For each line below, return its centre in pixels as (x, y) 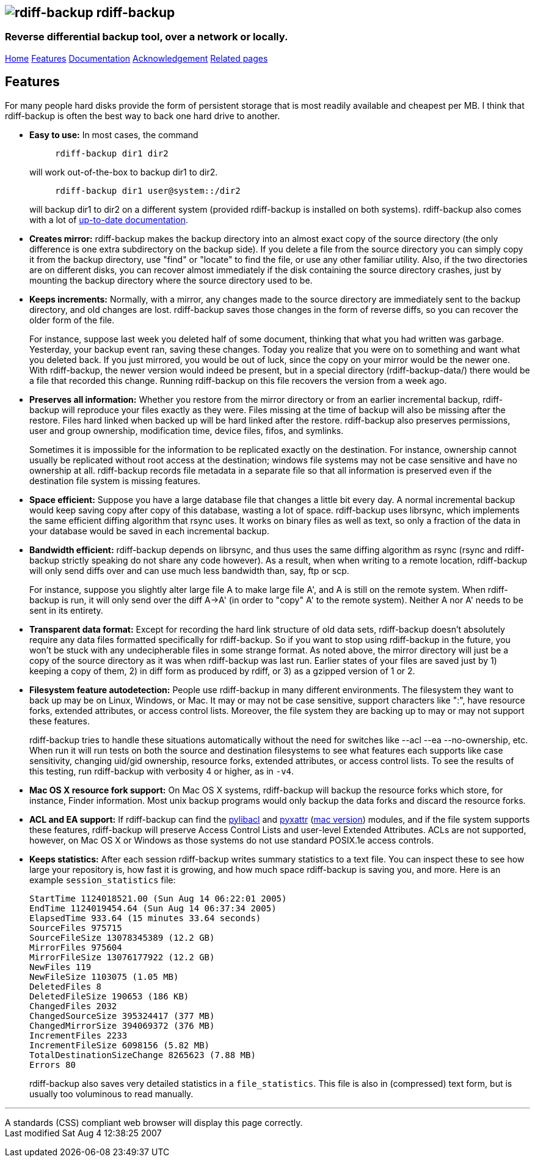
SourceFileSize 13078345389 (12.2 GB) (122, 937)
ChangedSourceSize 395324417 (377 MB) (122, 1016)
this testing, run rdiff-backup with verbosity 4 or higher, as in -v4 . (162, 771)
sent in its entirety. (66, 610)
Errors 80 (53, 1065)
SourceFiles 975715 (76, 928)
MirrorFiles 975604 (76, 947)
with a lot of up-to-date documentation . (109, 219)
